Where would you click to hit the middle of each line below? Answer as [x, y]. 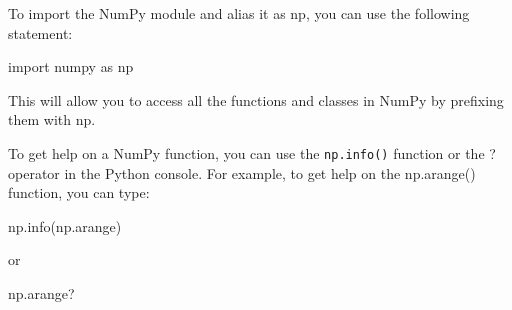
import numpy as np [71, 66]
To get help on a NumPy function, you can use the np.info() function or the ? [252, 152]
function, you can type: [79, 192]
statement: [40, 32]
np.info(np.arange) [65, 225]
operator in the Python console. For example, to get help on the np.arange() [242, 172]
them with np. [52, 119]
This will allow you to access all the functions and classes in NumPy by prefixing [256, 99]
